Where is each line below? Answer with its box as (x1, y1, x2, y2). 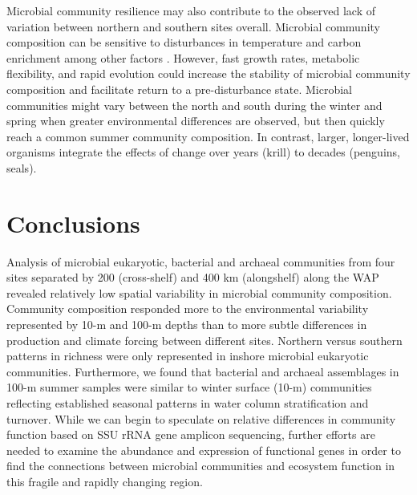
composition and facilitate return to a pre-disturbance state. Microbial (6, 80, 352, 97)
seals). (6, 159, 37, 176)
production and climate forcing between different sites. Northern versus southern (6, 331, 403, 348)
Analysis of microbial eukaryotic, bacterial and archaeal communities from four (6, 253, 395, 270)
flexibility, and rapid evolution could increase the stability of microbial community (6, 65, 411, 82)
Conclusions (6, 206, 140, 239)
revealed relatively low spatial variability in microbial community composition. (6, 284, 392, 301)
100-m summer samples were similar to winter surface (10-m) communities (6, 379, 372, 396)
